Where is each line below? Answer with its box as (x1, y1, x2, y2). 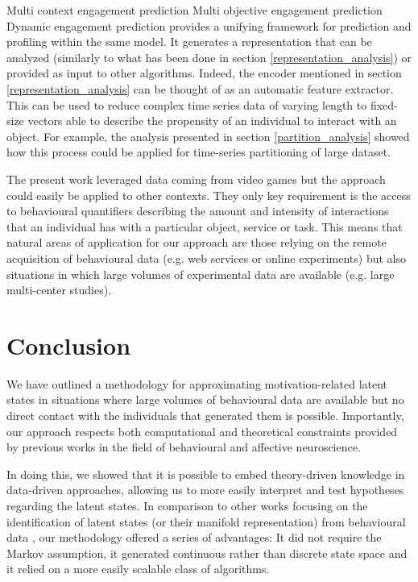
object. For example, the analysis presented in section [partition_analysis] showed (6, 127, 410, 144)
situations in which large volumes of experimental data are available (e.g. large (6, 265, 395, 282)
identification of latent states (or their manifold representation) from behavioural (6, 513, 406, 530)
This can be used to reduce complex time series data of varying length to (6, 96, 367, 113)
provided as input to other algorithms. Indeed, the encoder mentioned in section (6, 64, 402, 81)
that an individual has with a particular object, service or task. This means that (6, 218, 403, 235)
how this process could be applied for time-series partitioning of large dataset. (6, 143, 391, 160)
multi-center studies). (6, 281, 112, 298)
